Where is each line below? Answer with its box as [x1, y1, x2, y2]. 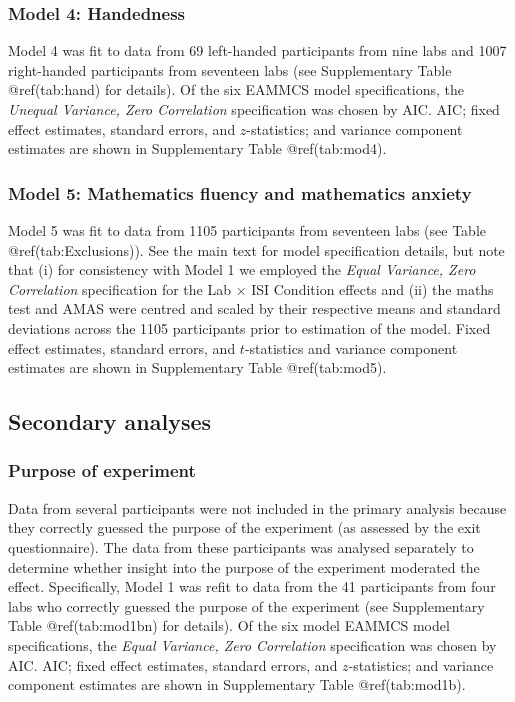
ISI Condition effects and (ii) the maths [251, 278, 494, 299]
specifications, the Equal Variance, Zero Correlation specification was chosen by [8, 634, 497, 655]
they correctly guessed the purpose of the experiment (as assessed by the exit [8, 517, 481, 538]
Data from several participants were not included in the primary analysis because [8, 497, 507, 518]
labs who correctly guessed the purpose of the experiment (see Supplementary [8, 595, 485, 616]
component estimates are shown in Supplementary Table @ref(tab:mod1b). [8, 674, 466, 695]
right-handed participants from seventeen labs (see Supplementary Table [8, 59, 452, 80]
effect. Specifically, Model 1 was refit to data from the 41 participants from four [8, 576, 496, 597]
